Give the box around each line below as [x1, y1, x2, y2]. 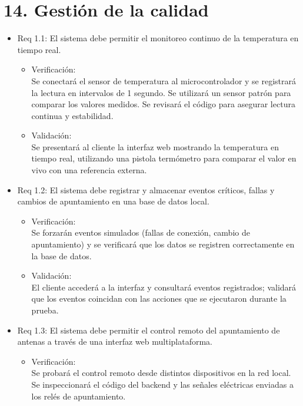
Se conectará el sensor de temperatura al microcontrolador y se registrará [31, 74, 297, 87]
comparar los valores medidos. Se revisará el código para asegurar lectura [31, 98, 295, 110]
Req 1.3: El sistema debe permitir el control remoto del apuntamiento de [17, 324, 280, 336]
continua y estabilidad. [31, 109, 114, 121]
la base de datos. [31, 249, 92, 262]
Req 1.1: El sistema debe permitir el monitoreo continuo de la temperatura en [17, 32, 299, 44]
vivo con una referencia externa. [31, 164, 147, 176]
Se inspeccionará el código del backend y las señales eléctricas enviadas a [31, 378, 294, 390]
